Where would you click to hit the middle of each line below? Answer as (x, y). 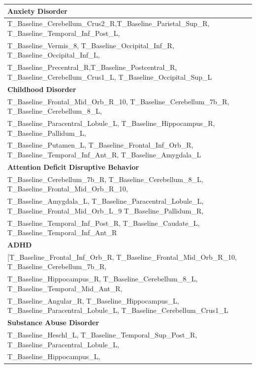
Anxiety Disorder (37, 11)
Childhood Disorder (42, 89)
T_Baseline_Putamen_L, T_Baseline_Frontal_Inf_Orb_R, (100, 145)
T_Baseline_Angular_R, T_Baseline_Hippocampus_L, (93, 300)
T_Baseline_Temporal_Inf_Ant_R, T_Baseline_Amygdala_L (104, 154)
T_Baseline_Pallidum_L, (47, 133)
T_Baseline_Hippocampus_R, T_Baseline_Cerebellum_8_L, (103, 279)
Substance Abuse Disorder (53, 322)
